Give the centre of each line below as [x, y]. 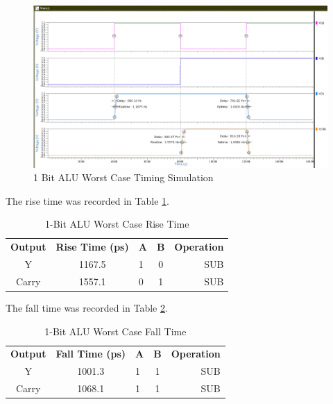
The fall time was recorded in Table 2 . [87, 307]
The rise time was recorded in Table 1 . [87, 200]
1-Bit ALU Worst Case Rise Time [117, 224]
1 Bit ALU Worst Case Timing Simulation [123, 177]
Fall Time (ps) [91, 354]
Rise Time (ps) [92, 247]
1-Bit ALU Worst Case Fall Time [116, 331]
